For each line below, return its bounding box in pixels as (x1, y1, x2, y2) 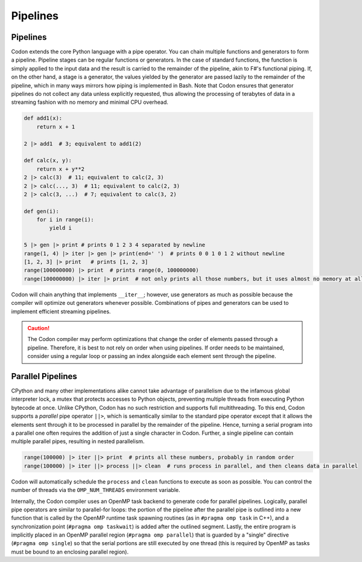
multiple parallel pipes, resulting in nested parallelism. (11, 438, 145, 445)
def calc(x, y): (24, 157, 72, 164)
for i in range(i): (36, 216, 95, 223)
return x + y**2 (36, 165, 84, 172)
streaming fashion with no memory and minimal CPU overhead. (11, 98, 169, 106)
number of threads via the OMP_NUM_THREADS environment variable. (11, 487, 180, 494)
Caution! (27, 324, 50, 331)
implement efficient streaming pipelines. (11, 308, 111, 315)
